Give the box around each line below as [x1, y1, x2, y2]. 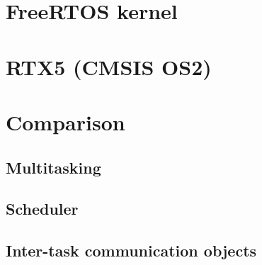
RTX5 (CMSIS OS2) [6, 52, 212, 81]
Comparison [6, 107, 125, 136]
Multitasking [6, 156, 101, 178]
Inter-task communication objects [6, 239, 257, 261]
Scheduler [6, 198, 79, 220]
